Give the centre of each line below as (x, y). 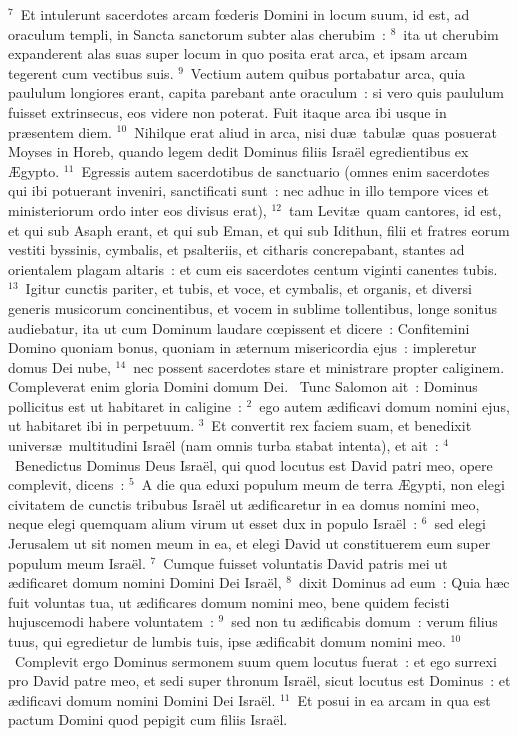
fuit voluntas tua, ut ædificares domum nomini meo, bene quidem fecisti (229, 601)
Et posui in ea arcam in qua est (394, 699)
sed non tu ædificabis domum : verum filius (364, 621)
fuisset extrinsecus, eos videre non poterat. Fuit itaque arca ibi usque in (227, 111)
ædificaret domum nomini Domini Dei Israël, (145, 582)
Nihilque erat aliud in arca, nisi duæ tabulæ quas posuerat (316, 131)
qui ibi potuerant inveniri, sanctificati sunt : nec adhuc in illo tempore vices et (249, 190)
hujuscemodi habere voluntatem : (111, 621)
